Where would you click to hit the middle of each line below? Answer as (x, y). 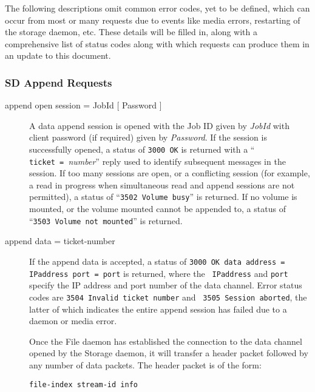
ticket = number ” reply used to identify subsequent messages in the (157, 161)
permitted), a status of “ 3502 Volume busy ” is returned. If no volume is (163, 197)
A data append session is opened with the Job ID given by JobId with (159, 125)
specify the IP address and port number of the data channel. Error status (166, 285)
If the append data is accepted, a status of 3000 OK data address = (157, 261)
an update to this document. (58, 55)
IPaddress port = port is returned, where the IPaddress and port (159, 273)
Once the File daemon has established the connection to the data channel (166, 341)
